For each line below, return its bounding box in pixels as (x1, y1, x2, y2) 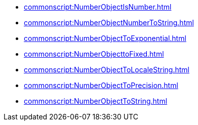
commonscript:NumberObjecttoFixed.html (24, 50, 164, 58)
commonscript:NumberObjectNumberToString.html (24, 18, 194, 27)
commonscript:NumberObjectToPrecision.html (24, 81, 178, 90)
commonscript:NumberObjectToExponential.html (24, 34, 186, 43)
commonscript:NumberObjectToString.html (24, 97, 168, 105)
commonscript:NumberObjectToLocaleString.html (24, 65, 189, 74)
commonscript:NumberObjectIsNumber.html (24, 3, 172, 11)
